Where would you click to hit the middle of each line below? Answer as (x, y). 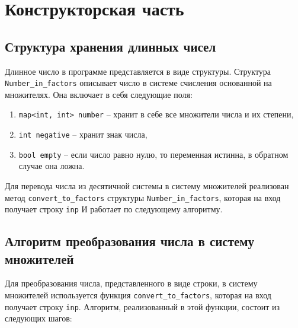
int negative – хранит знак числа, (83, 134)
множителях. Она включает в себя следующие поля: (99, 94)
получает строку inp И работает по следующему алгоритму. (114, 209)
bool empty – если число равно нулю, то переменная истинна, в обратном (153, 154)
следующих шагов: (39, 318)
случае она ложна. (52, 166)
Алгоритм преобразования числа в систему (130, 241)
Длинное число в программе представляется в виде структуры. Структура (138, 71)
